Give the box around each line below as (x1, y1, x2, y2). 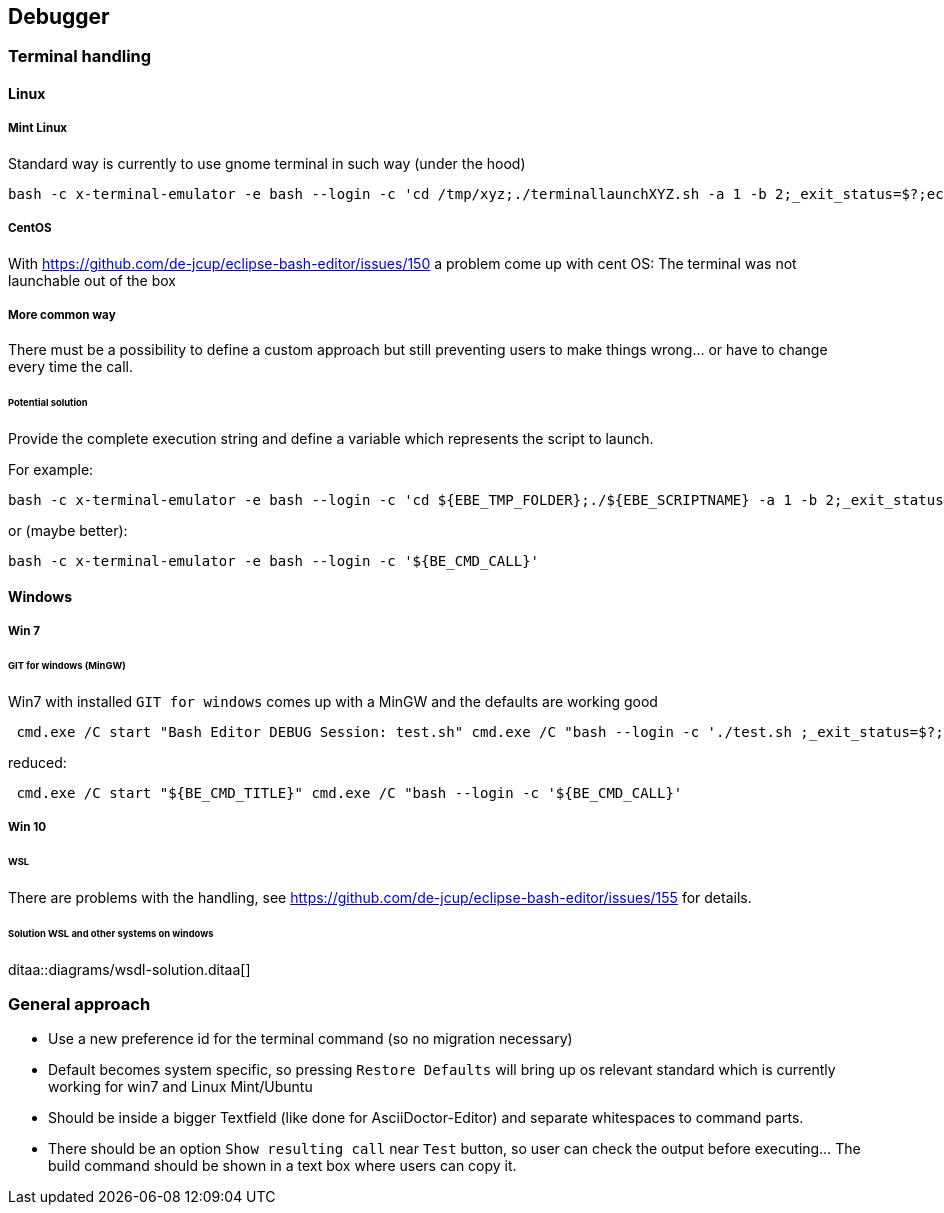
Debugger (8, 4, 110, 29)
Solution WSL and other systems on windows (8, 927, 214, 939)
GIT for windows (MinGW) (8, 659, 126, 671)
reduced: (8, 753, 67, 771)
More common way (8, 307, 116, 322)
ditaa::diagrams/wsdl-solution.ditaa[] (8, 960, 251, 978)
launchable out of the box (8, 271, 176, 289)
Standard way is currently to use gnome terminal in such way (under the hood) (8, 154, 526, 172)
